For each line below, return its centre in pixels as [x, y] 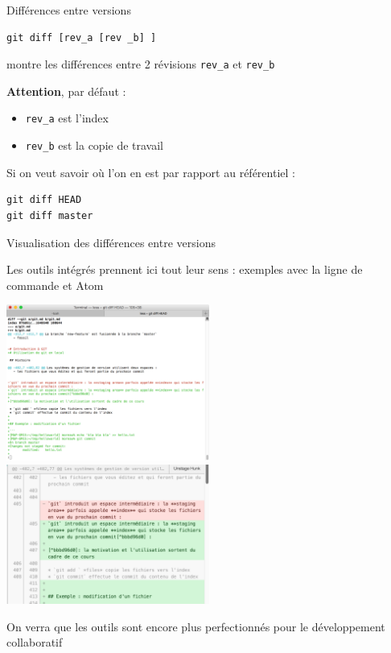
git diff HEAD [44, 200]
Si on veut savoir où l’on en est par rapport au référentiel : [151, 172]
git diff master [50, 215]
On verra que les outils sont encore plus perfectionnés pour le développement [196, 626]
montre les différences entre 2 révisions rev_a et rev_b [141, 64]
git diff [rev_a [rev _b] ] [82, 37]
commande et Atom [55, 285]
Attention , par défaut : [66, 91]
